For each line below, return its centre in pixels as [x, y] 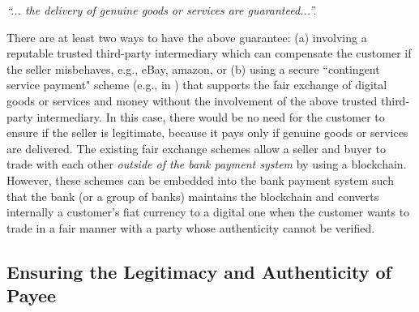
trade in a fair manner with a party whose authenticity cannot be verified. [191, 227]
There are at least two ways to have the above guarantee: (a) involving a [187, 37]
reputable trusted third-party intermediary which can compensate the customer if [209, 53]
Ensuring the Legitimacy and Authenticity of [199, 271]
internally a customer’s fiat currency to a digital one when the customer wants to [208, 212]
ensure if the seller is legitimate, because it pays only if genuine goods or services [207, 132]
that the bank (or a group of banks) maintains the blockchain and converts [193, 196]
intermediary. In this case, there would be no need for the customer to [211, 116]
